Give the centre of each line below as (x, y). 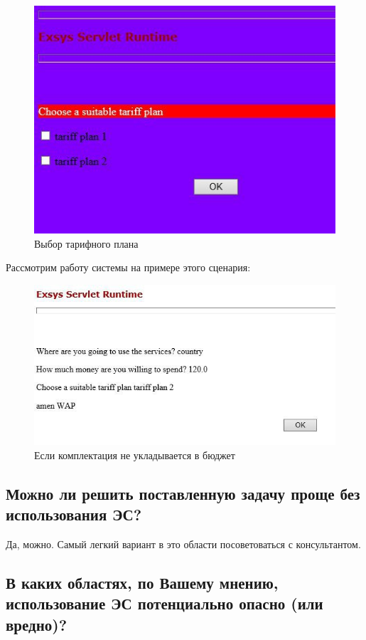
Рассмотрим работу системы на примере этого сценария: (128, 267)
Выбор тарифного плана (86, 243)
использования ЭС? (74, 514)
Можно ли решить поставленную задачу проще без (183, 493)
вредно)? (37, 624)
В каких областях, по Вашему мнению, (142, 582)
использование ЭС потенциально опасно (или (165, 603)
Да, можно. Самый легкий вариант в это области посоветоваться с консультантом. (183, 544)
